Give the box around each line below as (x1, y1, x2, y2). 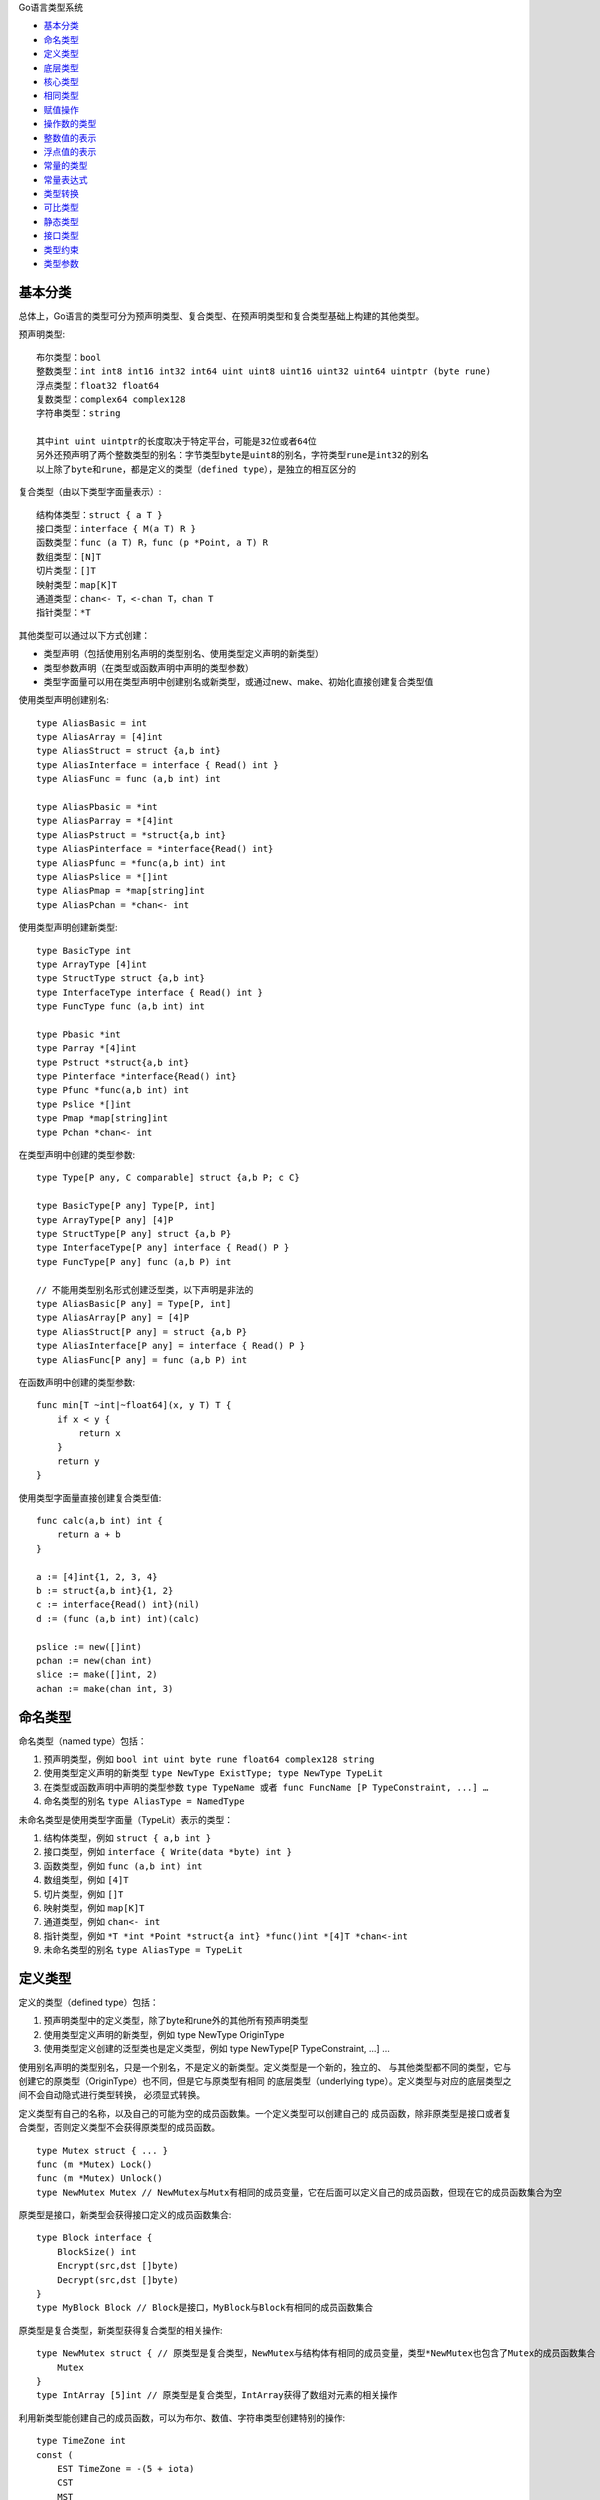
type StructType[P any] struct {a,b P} (36, 1228, 232, 1239)
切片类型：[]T (36, 565, 97, 577)
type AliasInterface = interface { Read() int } (36, 759, 279, 770)
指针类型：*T (36, 607, 91, 619)
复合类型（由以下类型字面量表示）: (18, 486, 162, 498)
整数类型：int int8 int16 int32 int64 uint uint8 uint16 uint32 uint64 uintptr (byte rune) (36, 366, 492, 377)
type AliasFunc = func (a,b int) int (36, 773, 222, 785)
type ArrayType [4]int (36, 958, 148, 970)
